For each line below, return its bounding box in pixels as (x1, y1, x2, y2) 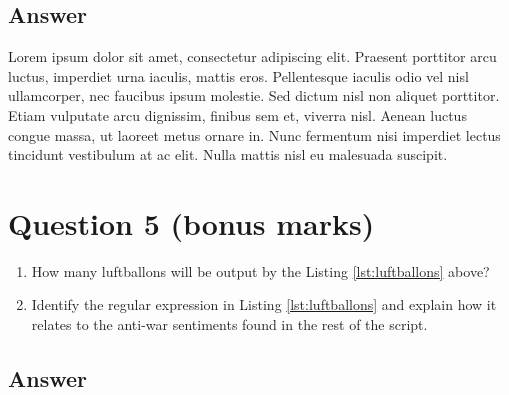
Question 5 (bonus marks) (8, 202, 375, 243)
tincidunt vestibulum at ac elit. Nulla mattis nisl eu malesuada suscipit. (8, 144, 448, 165)
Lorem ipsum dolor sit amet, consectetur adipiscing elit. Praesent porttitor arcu (8, 46, 497, 67)
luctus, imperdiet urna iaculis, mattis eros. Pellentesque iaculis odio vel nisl (8, 65, 469, 86)
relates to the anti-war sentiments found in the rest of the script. (31, 314, 428, 335)
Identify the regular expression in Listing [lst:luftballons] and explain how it (31, 294, 497, 315)
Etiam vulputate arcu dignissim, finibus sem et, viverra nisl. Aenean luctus (8, 104, 467, 125)
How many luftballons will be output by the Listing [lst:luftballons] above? (31, 260, 490, 281)
